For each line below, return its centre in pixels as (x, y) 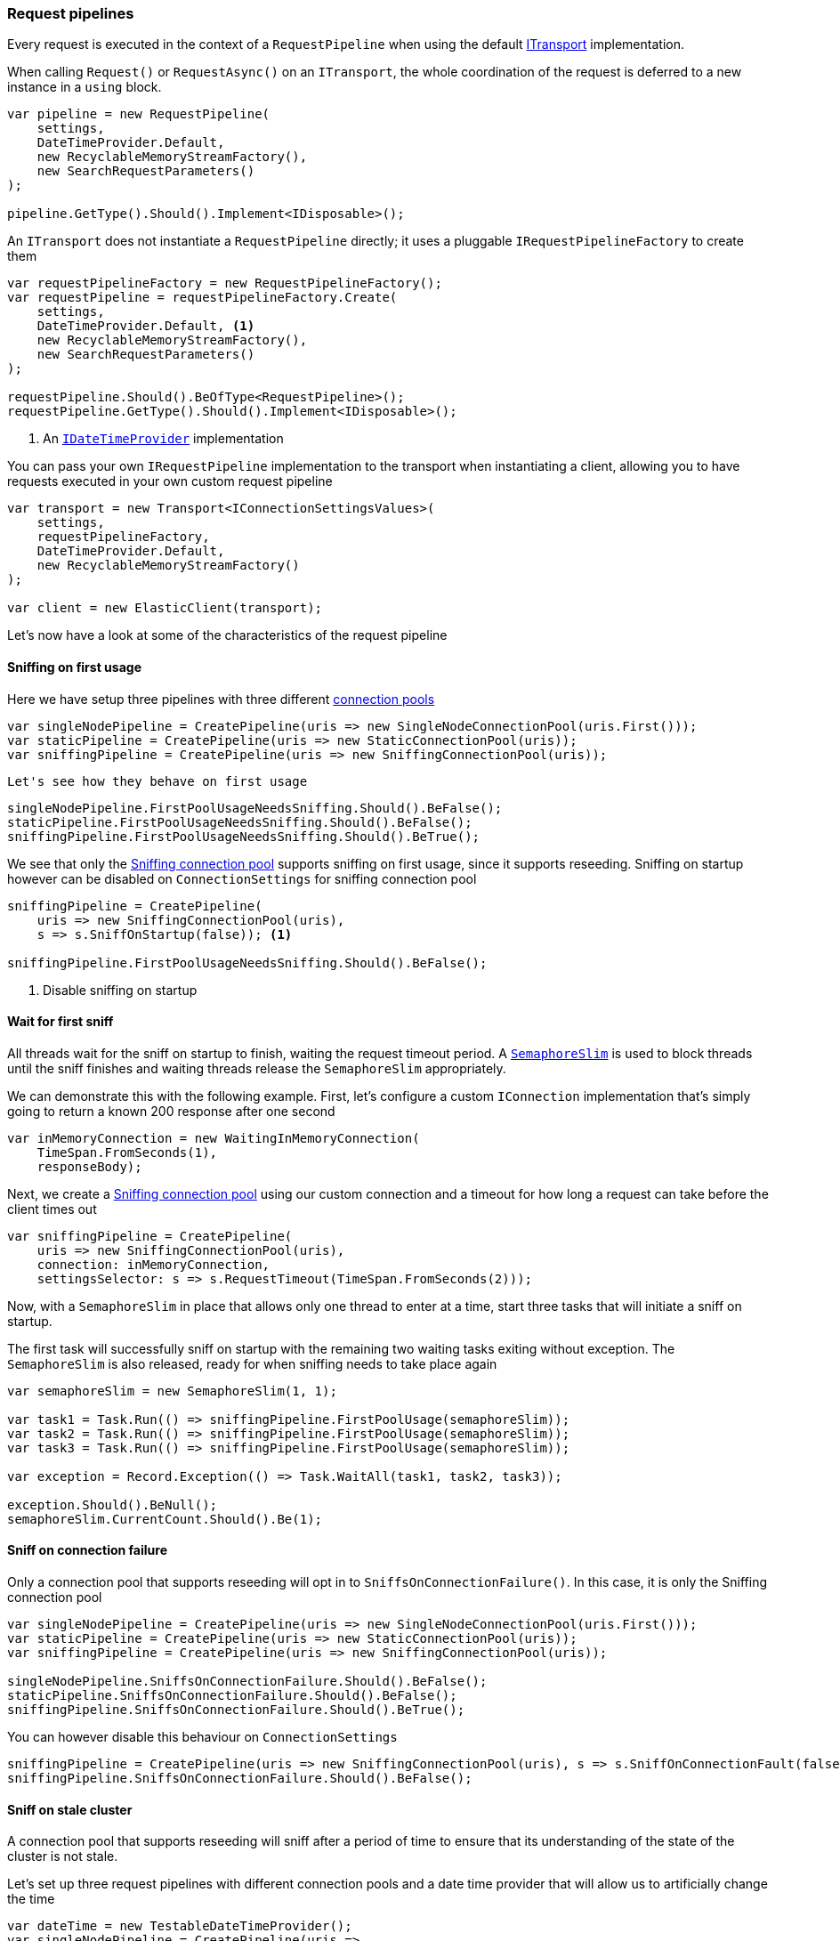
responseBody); (89, 1166)
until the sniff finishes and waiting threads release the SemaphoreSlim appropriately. (257, 1068)
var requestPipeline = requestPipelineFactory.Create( (202, 298)
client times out (52, 1209)
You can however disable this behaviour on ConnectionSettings (202, 1737)
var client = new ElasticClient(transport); (165, 608)
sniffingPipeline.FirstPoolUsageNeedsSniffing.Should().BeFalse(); (247, 962)
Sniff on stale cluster (70, 1809)
